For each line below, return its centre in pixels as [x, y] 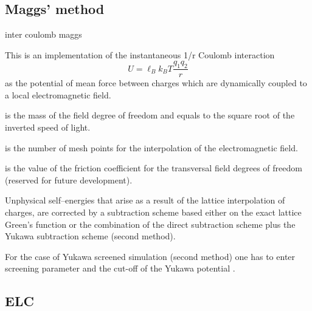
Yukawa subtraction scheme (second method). [90, 236]
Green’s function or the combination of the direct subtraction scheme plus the [150, 224]
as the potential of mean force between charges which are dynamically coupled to [156, 83]
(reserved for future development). [69, 179]
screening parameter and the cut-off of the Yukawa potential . [120, 268]
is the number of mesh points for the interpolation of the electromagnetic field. [151, 147]
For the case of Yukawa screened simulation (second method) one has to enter [150, 256]
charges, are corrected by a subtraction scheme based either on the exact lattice [153, 212]
